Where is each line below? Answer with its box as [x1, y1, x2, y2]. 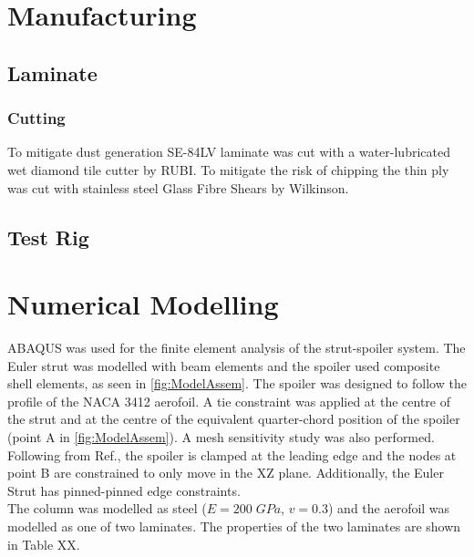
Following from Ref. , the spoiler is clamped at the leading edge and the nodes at [7, 445, 457, 464]
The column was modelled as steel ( [7, 499, 207, 518]
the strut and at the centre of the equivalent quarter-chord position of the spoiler [7, 409, 460, 428]
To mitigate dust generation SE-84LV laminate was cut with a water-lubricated [7, 142, 450, 161]
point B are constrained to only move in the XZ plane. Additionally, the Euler [7, 463, 444, 482]
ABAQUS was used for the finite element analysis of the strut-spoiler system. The [7, 338, 466, 357]
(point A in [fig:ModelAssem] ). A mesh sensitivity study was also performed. [7, 428, 435, 447]
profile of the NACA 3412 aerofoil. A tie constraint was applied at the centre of [7, 391, 451, 410]
